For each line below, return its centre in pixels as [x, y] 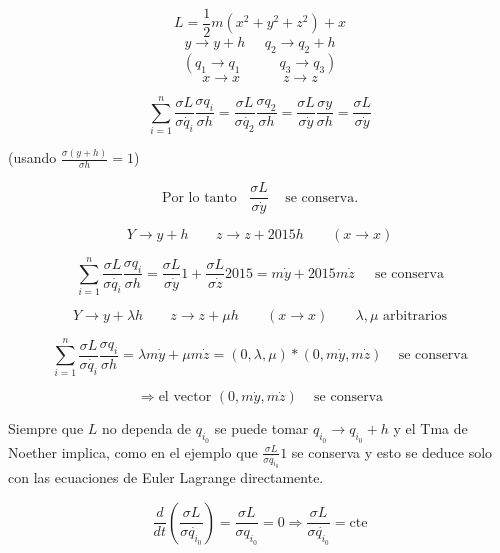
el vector [185, 397]
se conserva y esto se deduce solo [392, 451]
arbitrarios [415, 316]
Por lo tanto [199, 197]
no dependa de [146, 428]
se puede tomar [261, 428]
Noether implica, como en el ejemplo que [133, 451]
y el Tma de [430, 428]
